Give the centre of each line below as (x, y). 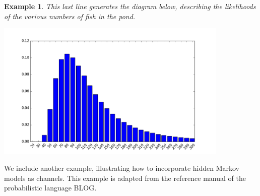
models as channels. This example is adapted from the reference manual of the (125, 178)
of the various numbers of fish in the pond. (70, 16)
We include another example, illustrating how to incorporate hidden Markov (122, 168)
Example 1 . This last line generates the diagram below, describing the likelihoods (130, 6)
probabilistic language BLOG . (50, 188)
